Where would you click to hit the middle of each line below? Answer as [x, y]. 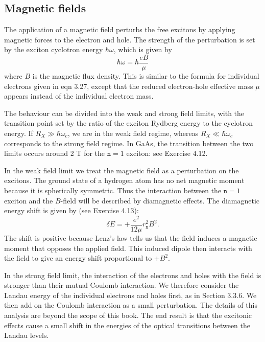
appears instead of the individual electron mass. [79, 96]
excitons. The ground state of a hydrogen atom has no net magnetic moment [124, 180]
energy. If [19, 133]
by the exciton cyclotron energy [54, 49]
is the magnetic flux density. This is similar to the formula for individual [146, 76]
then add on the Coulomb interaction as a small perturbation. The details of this [131, 305]
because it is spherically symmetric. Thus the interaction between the [113, 190]
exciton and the [29, 200]
